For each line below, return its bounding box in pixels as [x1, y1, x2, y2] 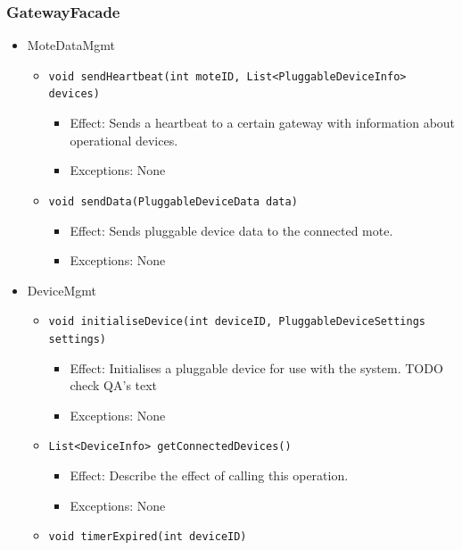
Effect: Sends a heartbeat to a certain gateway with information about [70, 113, 456, 132]
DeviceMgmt [27, 280, 96, 299]
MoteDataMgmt [27, 36, 115, 54]
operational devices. [70, 130, 178, 149]
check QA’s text [70, 376, 158, 395]
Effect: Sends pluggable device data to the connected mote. [70, 221, 393, 239]
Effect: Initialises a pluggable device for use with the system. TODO [70, 358, 443, 377]
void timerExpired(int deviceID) [48, 530, 247, 544]
